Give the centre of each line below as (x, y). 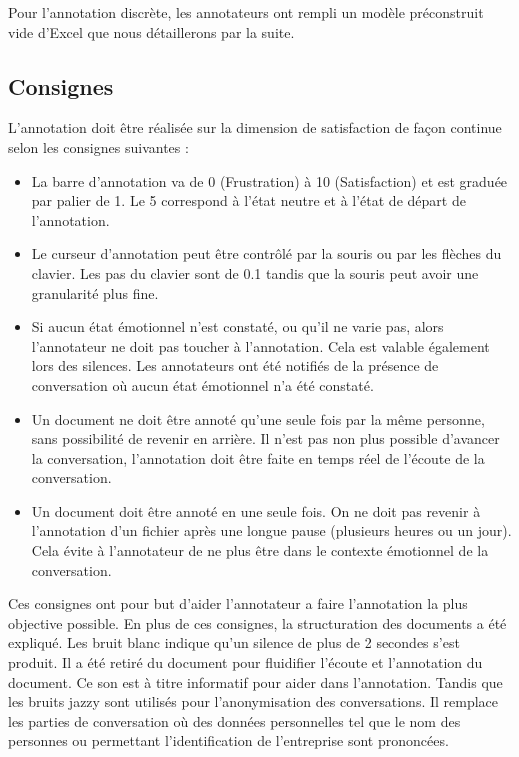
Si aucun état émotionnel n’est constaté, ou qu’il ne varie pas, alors (237, 326)
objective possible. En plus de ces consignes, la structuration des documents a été (257, 622)
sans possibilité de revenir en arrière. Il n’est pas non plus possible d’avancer (265, 438)
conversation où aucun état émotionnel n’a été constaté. (202, 384)
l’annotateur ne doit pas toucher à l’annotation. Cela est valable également (260, 345)
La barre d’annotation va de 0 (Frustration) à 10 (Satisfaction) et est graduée (269, 180)
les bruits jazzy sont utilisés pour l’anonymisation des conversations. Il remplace (253, 701)
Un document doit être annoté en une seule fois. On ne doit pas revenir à (256, 510)
